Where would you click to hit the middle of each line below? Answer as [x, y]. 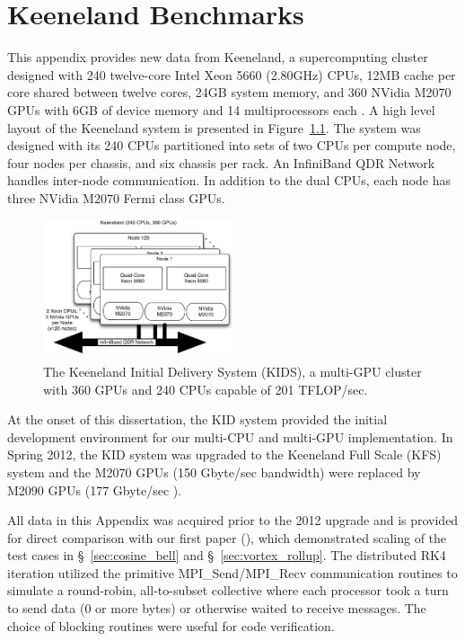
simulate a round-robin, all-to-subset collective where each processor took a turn [228, 590]
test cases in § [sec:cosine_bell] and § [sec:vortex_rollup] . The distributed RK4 [227, 555]
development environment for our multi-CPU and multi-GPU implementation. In [230, 436]
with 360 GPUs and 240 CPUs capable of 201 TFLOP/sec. [206, 389]
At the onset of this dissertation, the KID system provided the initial [197, 419]
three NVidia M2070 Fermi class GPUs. [116, 197]
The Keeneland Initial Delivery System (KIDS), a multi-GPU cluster [232, 371]
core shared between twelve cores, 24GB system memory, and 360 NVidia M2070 [229, 92]
